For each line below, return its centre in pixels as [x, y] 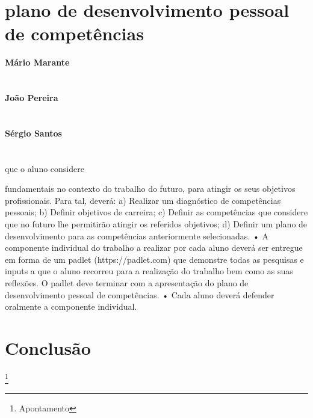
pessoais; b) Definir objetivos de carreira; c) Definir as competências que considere [156, 212]
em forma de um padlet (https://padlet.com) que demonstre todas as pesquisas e [154, 259]
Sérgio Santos [33, 133]
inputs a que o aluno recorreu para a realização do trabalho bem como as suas [149, 271]
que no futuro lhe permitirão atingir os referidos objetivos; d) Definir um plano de [156, 224]
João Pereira [32, 98]
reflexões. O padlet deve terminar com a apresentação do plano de [127, 283]
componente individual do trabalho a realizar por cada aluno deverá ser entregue [154, 247]
